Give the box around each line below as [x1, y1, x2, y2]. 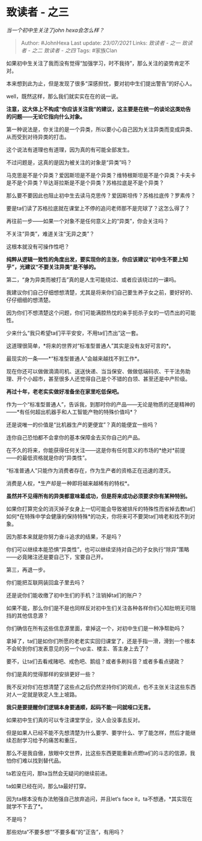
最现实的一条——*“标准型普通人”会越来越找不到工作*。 [6, 355, 143, 362]
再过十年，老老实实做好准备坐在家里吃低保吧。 [6, 388, 122, 395]
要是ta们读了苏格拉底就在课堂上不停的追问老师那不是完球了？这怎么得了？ [6, 204, 191, 212]
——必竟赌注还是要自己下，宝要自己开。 [6, 553, 106, 560]
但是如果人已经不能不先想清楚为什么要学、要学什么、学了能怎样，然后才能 [6, 729, 191, 736]
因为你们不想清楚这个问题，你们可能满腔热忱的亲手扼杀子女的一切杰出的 [6, 309, 185, 316]
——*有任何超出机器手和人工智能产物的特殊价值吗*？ [6, 408, 138, 415]
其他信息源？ [16, 611, 49, 619]
